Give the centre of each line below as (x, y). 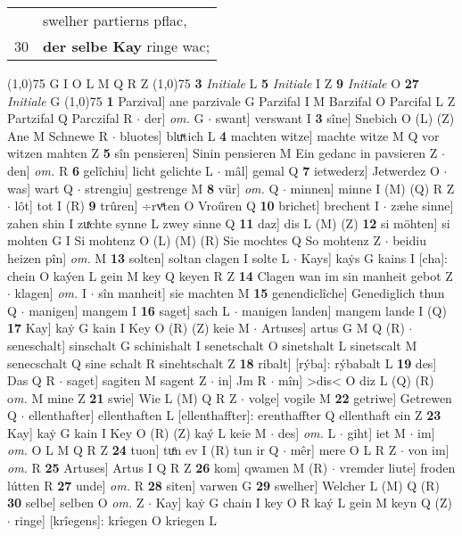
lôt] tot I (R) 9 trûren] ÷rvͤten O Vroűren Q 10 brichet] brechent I (197, 206)
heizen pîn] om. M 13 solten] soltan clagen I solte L (148, 257)
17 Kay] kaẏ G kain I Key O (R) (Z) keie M (128, 328)
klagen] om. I (51, 293)
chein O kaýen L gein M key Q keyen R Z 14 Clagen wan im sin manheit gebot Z (230, 275)
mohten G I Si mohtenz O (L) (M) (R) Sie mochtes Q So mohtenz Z (194, 240)
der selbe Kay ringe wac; (127, 46)
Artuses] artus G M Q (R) (333, 328)
